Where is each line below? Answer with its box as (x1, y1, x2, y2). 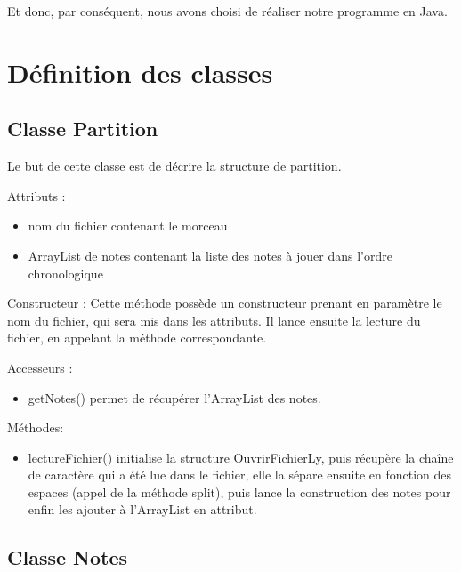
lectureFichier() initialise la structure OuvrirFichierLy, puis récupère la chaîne (28, 447, 454, 466)
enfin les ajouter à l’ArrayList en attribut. (28, 500, 257, 519)
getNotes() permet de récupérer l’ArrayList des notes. (28, 388, 321, 407)
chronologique (28, 263, 103, 282)
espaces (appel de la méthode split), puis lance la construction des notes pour (28, 482, 451, 501)
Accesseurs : (7, 358, 73, 376)
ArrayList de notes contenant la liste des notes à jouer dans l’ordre (28, 246, 392, 264)
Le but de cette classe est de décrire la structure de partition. (7, 157, 342, 175)
